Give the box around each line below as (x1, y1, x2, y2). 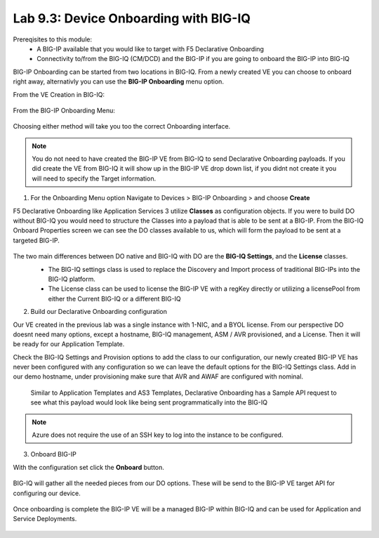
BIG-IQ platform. (48, 275, 96, 283)
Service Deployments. (13, 515, 77, 523)
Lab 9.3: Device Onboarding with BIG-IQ (13, 11, 251, 26)
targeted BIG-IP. (13, 236, 60, 244)
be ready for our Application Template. (13, 340, 125, 348)
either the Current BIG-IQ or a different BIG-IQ (48, 294, 182, 303)
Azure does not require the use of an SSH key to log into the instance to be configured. (32, 431, 284, 439)
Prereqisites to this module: (13, 35, 93, 44)
